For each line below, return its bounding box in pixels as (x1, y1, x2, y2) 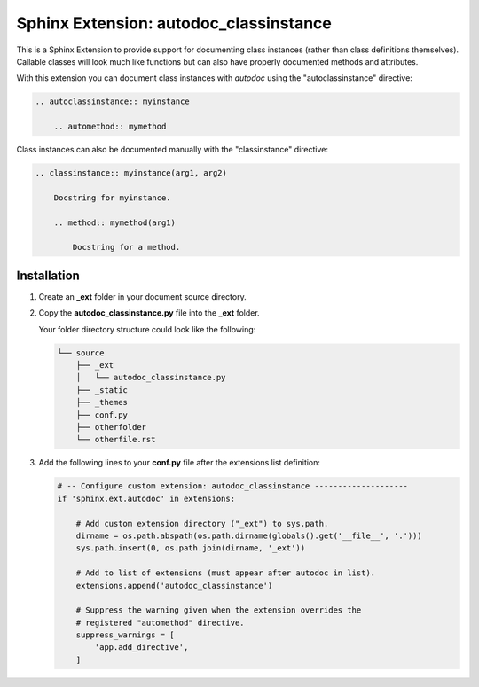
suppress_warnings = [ (75, 630, 175, 640)
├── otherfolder (75, 422, 146, 433)
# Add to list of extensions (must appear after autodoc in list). (75, 568, 376, 578)
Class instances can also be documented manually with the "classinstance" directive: (16, 144, 328, 155)
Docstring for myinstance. (53, 192, 172, 203)
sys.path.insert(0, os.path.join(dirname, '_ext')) (75, 543, 306, 553)
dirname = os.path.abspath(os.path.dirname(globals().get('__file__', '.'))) (75, 530, 423, 541)
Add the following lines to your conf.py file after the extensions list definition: (38, 457, 321, 468)
